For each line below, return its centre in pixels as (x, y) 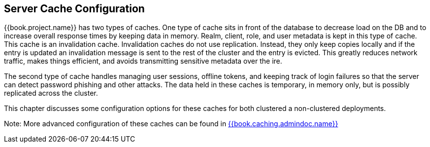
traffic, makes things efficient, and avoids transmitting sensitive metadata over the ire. (143, 61)
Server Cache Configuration (74, 9)
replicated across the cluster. (51, 93)
